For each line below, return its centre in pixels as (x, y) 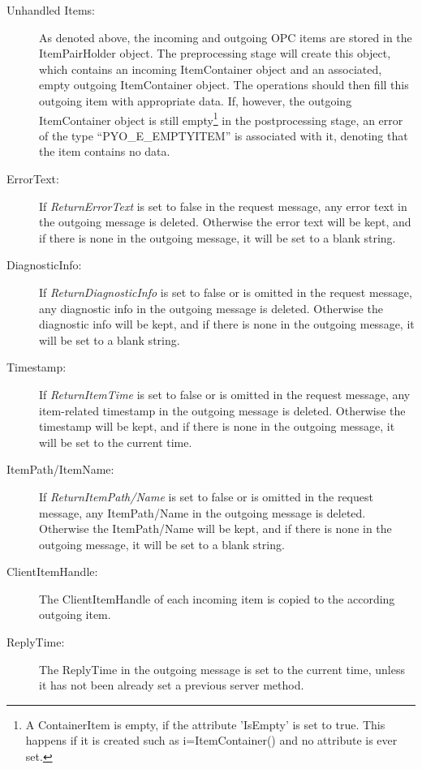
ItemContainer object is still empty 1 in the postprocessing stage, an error (221, 118)
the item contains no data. (105, 151)
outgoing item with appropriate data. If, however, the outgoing (196, 100)
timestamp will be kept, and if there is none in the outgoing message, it (217, 426)
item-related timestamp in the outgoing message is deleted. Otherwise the (222, 410)
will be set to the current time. (116, 442)
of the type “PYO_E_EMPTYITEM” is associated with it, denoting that (224, 135)
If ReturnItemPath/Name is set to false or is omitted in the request (206, 496)
